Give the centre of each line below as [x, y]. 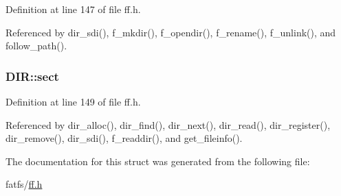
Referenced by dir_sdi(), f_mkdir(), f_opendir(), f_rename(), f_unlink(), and [171, 32]
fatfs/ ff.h [24, 184]
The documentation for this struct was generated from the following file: [158, 161]
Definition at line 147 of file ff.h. [73, 9]
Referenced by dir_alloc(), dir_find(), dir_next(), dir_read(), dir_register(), [168, 124]
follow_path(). [36, 46]
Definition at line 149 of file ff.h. [73, 101]
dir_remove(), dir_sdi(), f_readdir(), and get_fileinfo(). [124, 138]
